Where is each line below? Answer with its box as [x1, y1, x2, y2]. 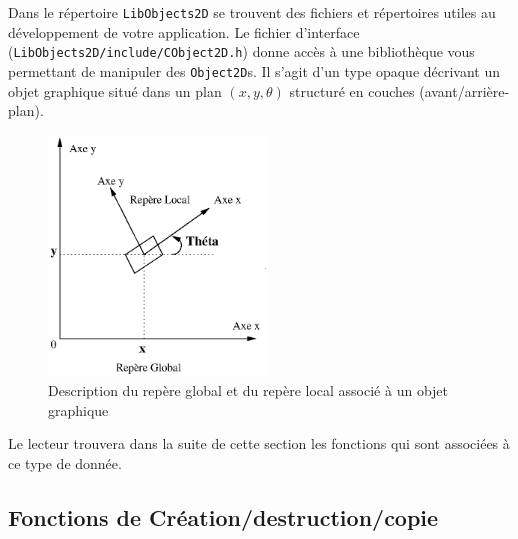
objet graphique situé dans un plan [8, 80, 222, 101]
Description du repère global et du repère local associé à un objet [48, 379, 449, 400]
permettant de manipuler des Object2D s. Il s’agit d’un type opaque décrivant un [8, 60, 501, 81]
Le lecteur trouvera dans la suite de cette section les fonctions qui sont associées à [8, 433, 510, 454]
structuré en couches [289, 80, 415, 101]
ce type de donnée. [8, 452, 122, 473]
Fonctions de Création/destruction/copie [8, 501, 439, 532]
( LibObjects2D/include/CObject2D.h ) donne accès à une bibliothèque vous [8, 41, 475, 62]
